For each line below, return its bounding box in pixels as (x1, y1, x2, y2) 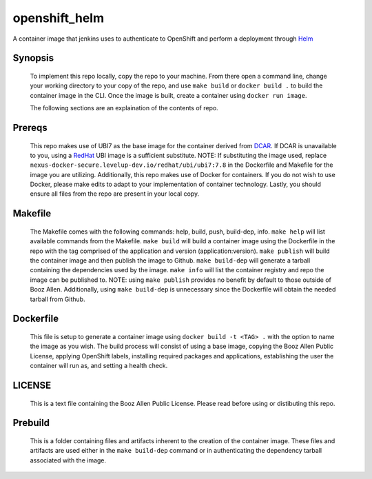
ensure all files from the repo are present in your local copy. (30, 190, 200, 198)
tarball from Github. (30, 295, 85, 303)
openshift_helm (12, 10, 105, 26)
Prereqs (12, 121, 48, 134)
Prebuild (12, 417, 50, 429)
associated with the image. (30, 456, 107, 465)
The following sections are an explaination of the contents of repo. (30, 104, 218, 112)
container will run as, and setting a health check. (30, 362, 168, 370)
